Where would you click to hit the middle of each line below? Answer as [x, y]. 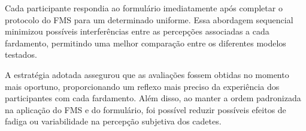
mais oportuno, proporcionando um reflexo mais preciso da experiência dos [142, 86]
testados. [21, 54]
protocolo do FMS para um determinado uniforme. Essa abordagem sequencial [149, 19]
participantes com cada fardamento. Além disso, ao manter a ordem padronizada [153, 98]
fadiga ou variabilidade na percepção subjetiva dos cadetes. [113, 121]
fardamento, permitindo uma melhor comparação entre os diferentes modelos [146, 43]
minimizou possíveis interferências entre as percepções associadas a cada [137, 31]
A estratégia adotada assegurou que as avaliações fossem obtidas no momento [147, 74]
